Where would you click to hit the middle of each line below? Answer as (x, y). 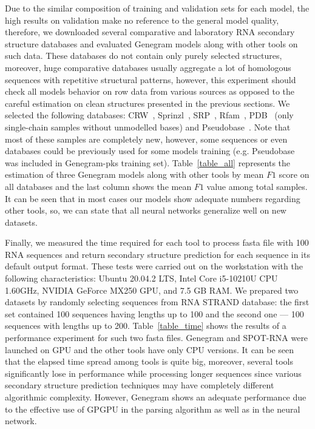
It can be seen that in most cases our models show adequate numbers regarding (153, 198)
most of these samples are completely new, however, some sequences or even (146, 139)
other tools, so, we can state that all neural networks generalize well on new (146, 210)
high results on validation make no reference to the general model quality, (142, 20)
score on (294, 174)
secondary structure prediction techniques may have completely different (140, 385)
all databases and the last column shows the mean (98, 186)
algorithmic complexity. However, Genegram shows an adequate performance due (156, 397)
